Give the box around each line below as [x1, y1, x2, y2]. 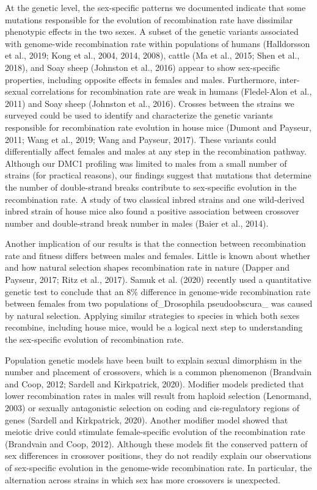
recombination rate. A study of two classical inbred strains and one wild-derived [5, 192, 305, 205]
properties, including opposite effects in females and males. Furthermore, [5, 73, 277, 86]
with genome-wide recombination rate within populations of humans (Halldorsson [5, 37, 310, 49]
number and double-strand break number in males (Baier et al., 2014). [5, 216, 269, 229]
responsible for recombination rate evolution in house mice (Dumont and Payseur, [5, 120, 312, 133]
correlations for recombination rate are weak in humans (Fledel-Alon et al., [31, 85, 312, 98]
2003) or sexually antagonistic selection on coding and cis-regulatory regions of [5, 401, 299, 414]
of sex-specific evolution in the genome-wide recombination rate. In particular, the [5, 461, 312, 474]
